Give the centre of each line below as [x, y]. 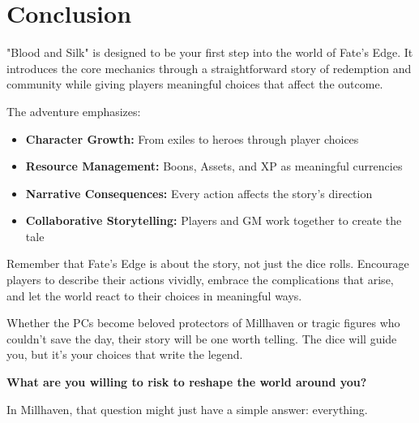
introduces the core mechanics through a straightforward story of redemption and [209, 68]
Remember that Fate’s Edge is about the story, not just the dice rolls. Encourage [208, 263]
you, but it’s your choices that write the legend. [125, 354]
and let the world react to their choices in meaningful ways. [154, 295]
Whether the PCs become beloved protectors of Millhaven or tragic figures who [203, 323]
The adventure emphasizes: [74, 111]
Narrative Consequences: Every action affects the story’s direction [199, 193]
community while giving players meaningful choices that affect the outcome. [195, 84]
